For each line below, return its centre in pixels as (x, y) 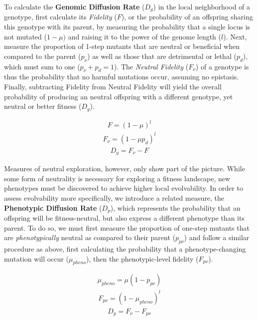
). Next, (235, 36)
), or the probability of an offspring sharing (187, 17)
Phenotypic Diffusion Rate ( (53, 207)
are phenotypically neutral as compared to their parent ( (90, 237)
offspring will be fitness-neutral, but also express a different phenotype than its (124, 218)
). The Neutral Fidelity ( (151, 66)
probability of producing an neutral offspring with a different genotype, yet (119, 96)
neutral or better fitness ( (43, 106)
